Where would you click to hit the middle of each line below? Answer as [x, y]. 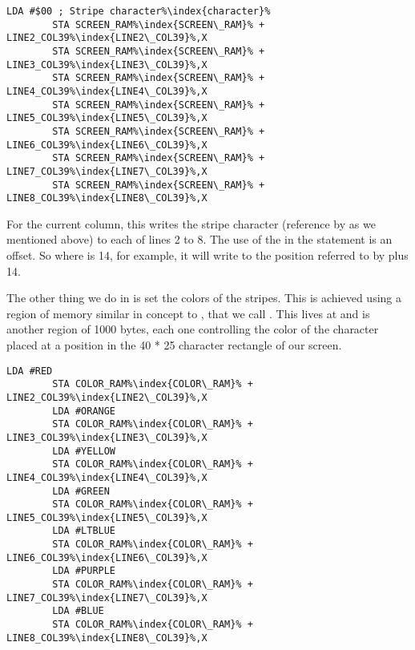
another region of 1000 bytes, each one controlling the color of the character [193, 329]
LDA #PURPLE [84, 571]
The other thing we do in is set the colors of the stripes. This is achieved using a [204, 298]
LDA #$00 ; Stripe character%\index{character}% [139, 11]
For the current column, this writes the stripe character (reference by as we [191, 223]
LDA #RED [30, 371]
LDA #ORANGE [84, 411]
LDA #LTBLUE [84, 531]
